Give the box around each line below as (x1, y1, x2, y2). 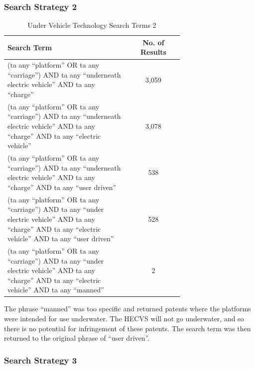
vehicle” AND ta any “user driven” (7, 233, 114, 244)
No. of (142, 37, 164, 47)
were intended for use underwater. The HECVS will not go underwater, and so (4, 313, 244, 323)
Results (140, 47, 166, 57)
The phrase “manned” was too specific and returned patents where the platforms (4, 303, 251, 314)
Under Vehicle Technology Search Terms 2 (27, 20, 156, 30)
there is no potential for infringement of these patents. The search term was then (4, 323, 251, 333)
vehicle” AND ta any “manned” (7, 284, 104, 295)
